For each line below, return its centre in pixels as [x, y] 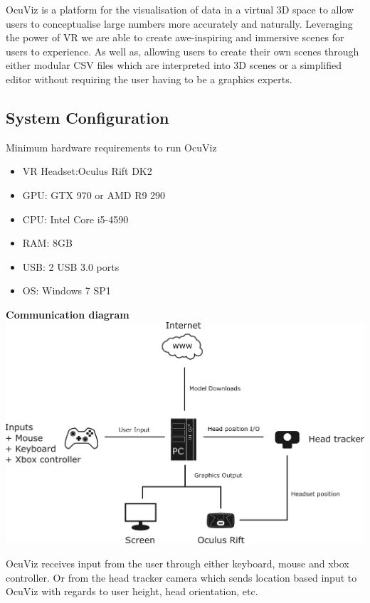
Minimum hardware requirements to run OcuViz [111, 147]
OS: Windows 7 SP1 [67, 290]
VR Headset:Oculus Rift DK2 [87, 171]
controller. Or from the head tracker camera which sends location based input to [181, 577]
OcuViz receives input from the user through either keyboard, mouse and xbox [178, 563]
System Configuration [88, 117]
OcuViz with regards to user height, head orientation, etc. [132, 591]
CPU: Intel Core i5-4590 [75, 219]
